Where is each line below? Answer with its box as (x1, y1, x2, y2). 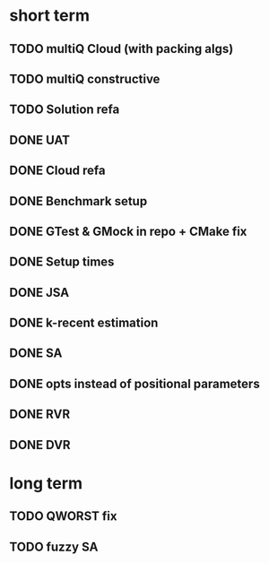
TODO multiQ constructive (9, 71, 161, 86)
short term (9, 5, 90, 26)
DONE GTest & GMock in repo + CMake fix (9, 223, 247, 238)
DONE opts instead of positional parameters (9, 376, 260, 391)
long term (9, 472, 83, 493)
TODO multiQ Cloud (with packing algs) (9, 41, 234, 56)
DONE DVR (9, 437, 71, 453)
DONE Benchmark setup (9, 194, 148, 209)
